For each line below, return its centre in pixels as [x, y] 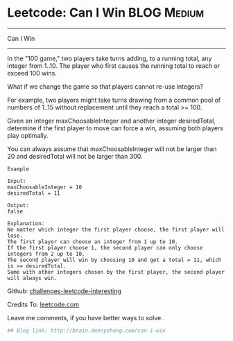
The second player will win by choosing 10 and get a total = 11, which [114, 260]
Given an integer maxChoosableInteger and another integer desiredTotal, [112, 121]
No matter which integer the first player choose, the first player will [116, 229]
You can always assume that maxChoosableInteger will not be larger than [112, 149]
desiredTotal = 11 [34, 193]
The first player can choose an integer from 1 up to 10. [93, 242]
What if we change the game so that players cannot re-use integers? [105, 86]
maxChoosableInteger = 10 [44, 187]
